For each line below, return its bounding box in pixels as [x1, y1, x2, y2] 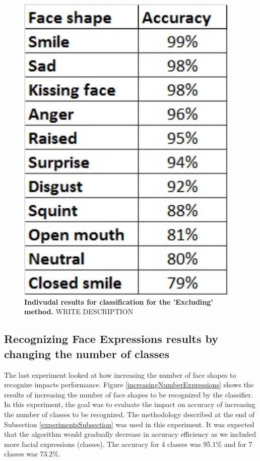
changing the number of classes [4, 345, 169, 361]
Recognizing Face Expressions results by [4, 331, 218, 347]
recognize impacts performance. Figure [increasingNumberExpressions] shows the [4, 379, 254, 390]
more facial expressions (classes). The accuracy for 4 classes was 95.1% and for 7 [4, 438, 252, 449]
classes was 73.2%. [4, 448, 60, 459]
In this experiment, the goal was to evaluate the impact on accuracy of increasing [4, 399, 255, 410]
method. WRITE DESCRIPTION [24, 306, 134, 317]
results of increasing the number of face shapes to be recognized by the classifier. [4, 389, 253, 399]
